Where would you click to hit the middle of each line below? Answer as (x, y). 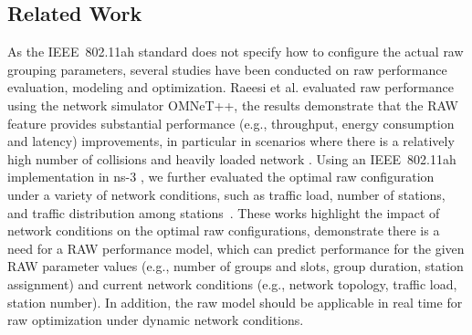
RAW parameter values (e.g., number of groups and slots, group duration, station (236, 266)
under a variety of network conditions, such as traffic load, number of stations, (226, 194)
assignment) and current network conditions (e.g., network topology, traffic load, (232, 283)
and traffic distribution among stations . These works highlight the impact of (224, 212)
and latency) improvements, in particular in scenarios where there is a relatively (231, 141)
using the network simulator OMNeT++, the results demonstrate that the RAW (233, 105)
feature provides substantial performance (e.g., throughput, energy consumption (231, 123)
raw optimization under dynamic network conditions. (156, 320)
